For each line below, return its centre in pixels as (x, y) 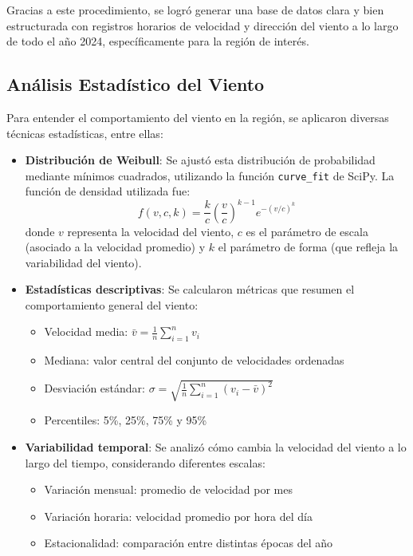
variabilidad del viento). (83, 262)
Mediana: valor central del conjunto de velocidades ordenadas (194, 360)
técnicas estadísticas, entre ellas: (85, 133)
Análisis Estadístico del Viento (136, 84)
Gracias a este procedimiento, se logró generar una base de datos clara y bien (195, 10)
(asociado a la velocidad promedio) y (115, 247)
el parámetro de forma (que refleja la (308, 247)
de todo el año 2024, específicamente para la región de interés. (158, 41)
